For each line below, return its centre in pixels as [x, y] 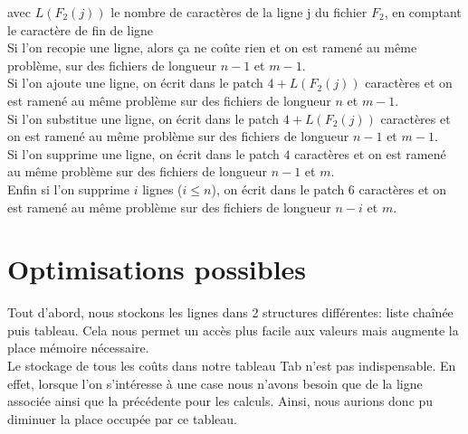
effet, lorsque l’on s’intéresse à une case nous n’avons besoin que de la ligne [215, 383]
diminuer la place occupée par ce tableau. [123, 418]
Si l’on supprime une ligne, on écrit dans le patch [143, 153]
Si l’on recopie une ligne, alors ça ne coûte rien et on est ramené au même [212, 47]
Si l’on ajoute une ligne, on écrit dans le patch [135, 83]
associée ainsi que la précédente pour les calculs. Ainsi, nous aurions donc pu [220, 401]
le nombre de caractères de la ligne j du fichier [239, 12]
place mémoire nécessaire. [78, 348]
